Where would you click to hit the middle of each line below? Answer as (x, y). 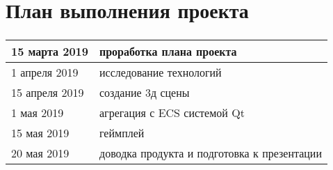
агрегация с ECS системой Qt (172, 113)
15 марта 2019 (50, 52)
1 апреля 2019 (45, 72)
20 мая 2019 (40, 153)
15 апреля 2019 (48, 93)
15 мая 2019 (40, 133)
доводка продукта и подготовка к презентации (211, 153)
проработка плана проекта (168, 52)
